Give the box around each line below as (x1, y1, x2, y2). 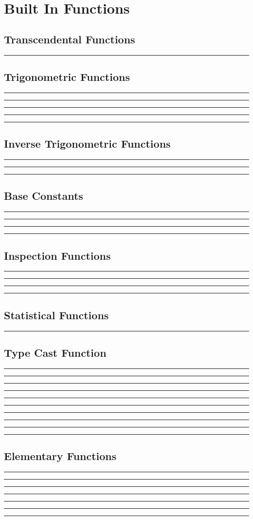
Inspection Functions (4, 248, 111, 263)
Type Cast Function (4, 345, 107, 360)
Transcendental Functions (4, 31, 135, 46)
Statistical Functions (4, 307, 109, 322)
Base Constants (4, 188, 83, 203)
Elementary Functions (4, 448, 117, 463)
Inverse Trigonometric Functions (4, 136, 171, 151)
